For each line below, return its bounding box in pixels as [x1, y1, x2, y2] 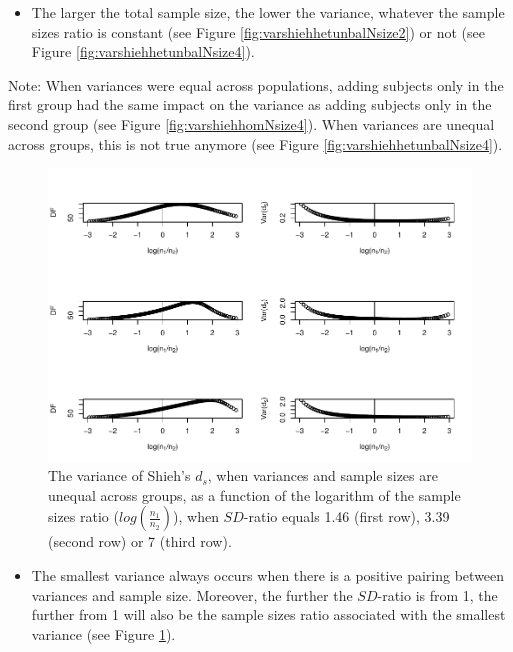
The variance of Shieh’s [48, 465, 191, 486]
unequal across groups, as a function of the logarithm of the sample [48, 484, 461, 505]
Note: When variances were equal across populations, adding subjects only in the [8, 74, 504, 95]
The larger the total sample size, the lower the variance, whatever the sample [31, 2, 505, 22]
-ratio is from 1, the [377, 584, 498, 605]
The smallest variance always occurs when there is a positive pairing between [31, 565, 505, 586]
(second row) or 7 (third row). [48, 531, 232, 552]
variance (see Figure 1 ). [31, 623, 176, 644]
